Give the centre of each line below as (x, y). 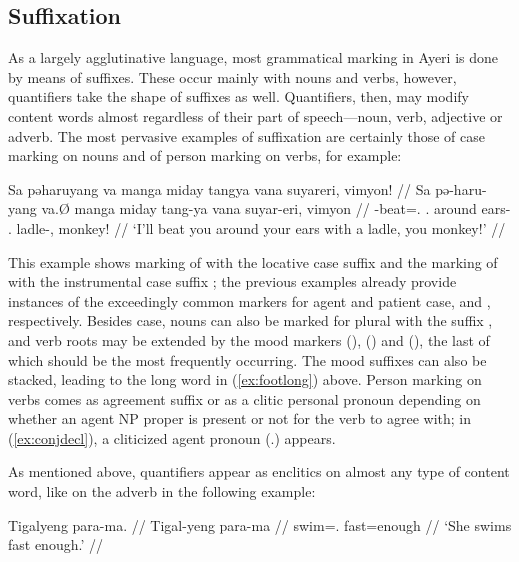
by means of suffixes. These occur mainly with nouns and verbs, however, (232, 76)
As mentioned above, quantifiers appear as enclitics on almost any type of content (259, 471)
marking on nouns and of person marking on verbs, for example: (205, 155)
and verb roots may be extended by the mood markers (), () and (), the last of (249, 339)
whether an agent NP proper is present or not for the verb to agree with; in (240, 418)
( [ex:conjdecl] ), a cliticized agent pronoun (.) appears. (172, 437)
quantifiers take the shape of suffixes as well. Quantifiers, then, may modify (238, 96)
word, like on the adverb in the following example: (162, 491)
